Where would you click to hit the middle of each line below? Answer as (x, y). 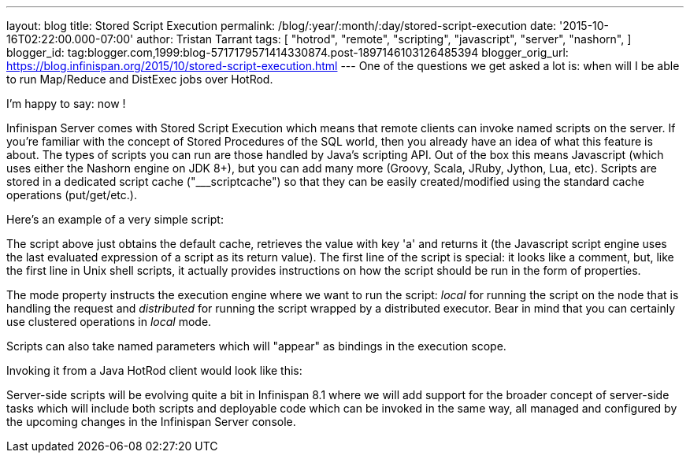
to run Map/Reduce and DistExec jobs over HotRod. (140, 79)
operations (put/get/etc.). (72, 195)
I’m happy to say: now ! (66, 104)
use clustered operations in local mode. (109, 322)
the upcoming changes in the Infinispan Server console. (151, 422)
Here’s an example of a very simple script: (115, 219)
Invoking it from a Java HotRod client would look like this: (154, 370)
